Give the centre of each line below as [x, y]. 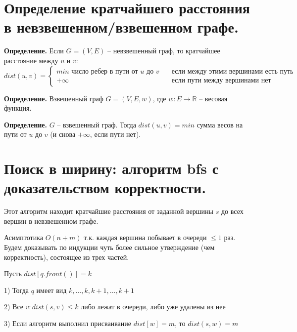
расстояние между [31, 60]
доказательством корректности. [105, 187]
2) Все [14, 307]
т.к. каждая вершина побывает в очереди [145, 237]
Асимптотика [24, 237]
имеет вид [51, 290]
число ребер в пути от [105, 71]
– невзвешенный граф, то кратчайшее [164, 51]
